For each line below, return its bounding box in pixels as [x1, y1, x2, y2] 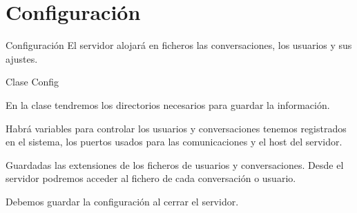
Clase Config [6, 74, 59, 89]
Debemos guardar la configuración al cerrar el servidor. [6, 194, 239, 208]
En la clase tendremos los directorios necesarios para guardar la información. [6, 97, 330, 112]
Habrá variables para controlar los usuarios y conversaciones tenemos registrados [6, 121, 347, 135]
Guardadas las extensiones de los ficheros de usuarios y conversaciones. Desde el [6, 157, 344, 172]
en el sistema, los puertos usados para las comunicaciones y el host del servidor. [6, 134, 342, 149]
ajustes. [6, 51, 38, 65]
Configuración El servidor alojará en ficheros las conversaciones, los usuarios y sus [6, 38, 352, 52]
